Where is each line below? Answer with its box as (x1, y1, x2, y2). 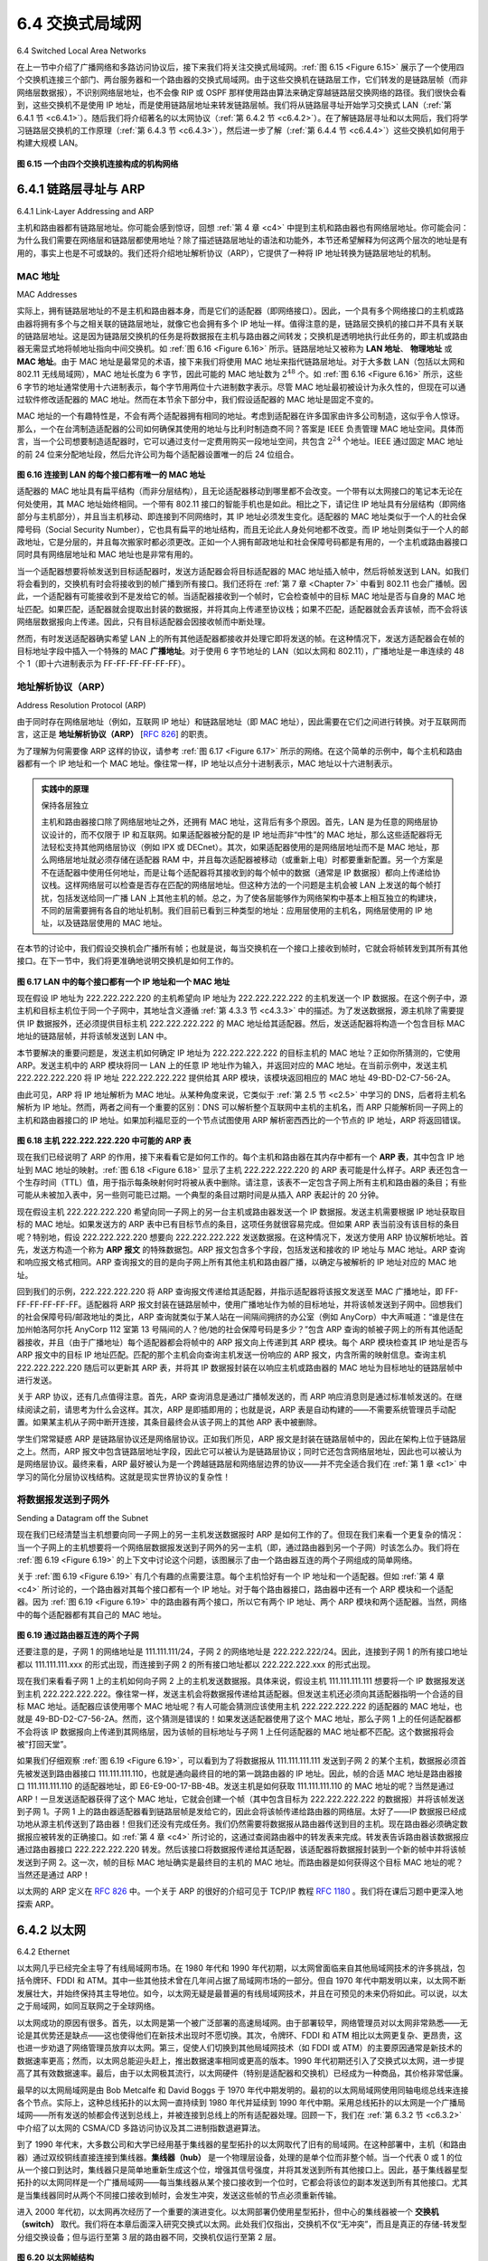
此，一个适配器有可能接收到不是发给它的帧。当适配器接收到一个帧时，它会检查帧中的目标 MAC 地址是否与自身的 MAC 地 (16, 591, 465, 601)
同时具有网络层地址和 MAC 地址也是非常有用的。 (16, 549, 198, 560)
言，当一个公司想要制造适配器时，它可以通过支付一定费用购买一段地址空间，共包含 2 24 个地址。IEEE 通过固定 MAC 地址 (16, 435, 464, 447)
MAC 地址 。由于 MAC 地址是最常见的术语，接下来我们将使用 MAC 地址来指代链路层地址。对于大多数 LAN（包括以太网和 (16, 355, 465, 366)
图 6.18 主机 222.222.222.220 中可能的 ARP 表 (16, 1135, 192, 1146)
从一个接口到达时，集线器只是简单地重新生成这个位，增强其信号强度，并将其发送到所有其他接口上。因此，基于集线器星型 (16, 2164, 468, 2175)
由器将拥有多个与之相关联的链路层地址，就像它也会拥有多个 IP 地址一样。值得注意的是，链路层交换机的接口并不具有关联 (16, 317, 465, 329)
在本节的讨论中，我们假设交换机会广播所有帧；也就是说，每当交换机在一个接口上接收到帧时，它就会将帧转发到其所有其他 (16, 942, 468, 953)
